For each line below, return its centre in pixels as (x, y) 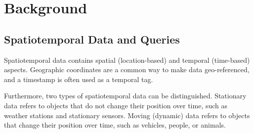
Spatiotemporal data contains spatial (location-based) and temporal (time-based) (127, 60)
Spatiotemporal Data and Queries (92, 39)
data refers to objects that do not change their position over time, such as (116, 105)
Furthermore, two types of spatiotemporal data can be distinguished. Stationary (125, 96)
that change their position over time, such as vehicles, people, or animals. (115, 125)
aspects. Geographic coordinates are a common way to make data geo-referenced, (127, 69)
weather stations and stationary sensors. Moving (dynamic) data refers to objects (127, 115)
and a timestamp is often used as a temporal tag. (79, 79)
